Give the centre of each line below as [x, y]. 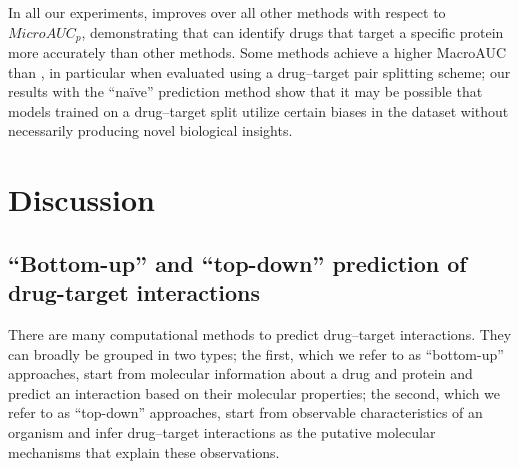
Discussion [81, 199]
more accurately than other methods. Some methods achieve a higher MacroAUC [257, 52]
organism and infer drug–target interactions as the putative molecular [222, 431]
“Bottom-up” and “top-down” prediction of [237, 262]
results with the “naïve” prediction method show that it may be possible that [245, 91]
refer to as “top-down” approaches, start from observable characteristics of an [245, 412]
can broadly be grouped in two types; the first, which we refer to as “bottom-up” [256, 353]
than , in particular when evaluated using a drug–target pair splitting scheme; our [259, 71]
